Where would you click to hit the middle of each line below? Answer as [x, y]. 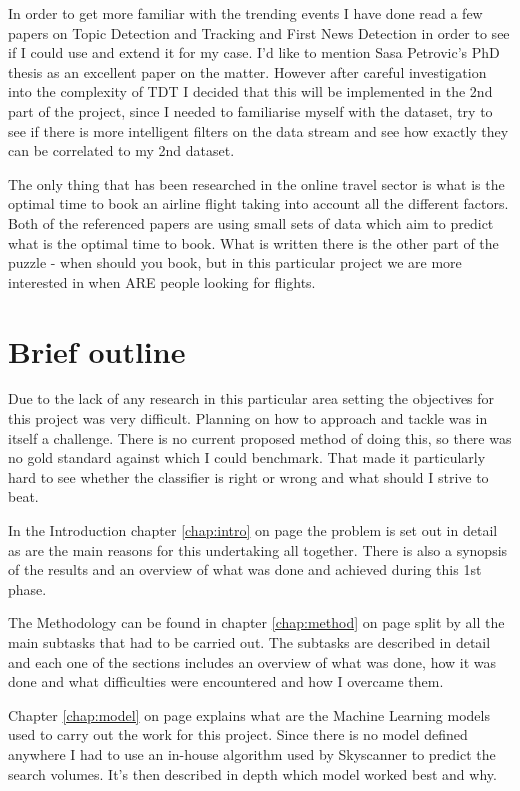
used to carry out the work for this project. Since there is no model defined [238, 734]
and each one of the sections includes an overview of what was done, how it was [252, 661]
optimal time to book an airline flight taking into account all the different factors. [258, 203]
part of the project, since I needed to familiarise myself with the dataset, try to [250, 110]
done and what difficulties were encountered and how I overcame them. [226, 681]
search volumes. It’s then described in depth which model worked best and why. [252, 773]
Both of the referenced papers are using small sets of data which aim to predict [251, 222]
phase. [27, 588]
